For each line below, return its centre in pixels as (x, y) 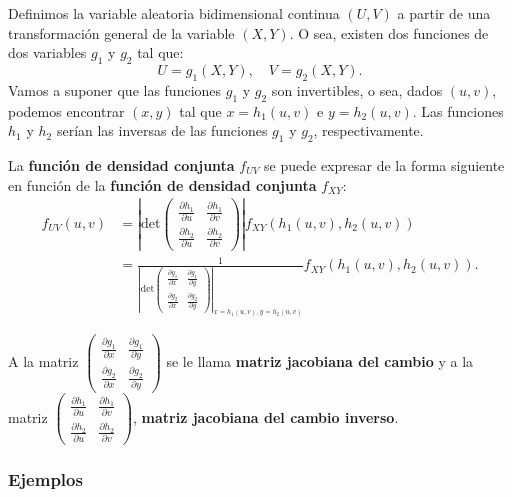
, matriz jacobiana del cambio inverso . (266, 416)
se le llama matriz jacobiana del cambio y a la (320, 360)
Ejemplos (45, 479)
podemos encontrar (66, 110)
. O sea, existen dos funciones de (389, 32)
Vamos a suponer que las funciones (115, 89)
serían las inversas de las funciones (162, 130)
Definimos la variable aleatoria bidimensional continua (174, 13)
